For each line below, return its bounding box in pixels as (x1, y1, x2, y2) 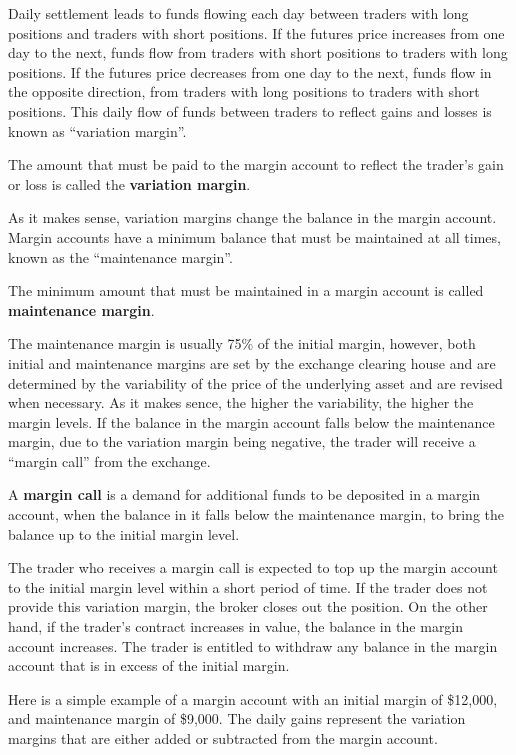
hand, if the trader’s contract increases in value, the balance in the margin (8, 616, 464, 637)
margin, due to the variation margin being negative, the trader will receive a (8, 431, 476, 452)
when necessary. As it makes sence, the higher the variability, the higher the (8, 392, 474, 413)
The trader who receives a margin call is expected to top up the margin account (8, 557, 498, 578)
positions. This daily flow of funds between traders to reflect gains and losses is (8, 100, 492, 121)
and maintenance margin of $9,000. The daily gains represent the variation (8, 708, 466, 729)
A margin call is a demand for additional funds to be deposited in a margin (8, 484, 481, 505)
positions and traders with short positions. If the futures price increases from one (8, 22, 505, 43)
